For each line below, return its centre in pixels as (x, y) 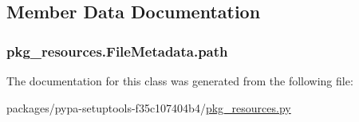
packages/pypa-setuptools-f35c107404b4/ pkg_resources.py (149, 107)
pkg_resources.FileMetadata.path (117, 51)
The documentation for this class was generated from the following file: (180, 81)
